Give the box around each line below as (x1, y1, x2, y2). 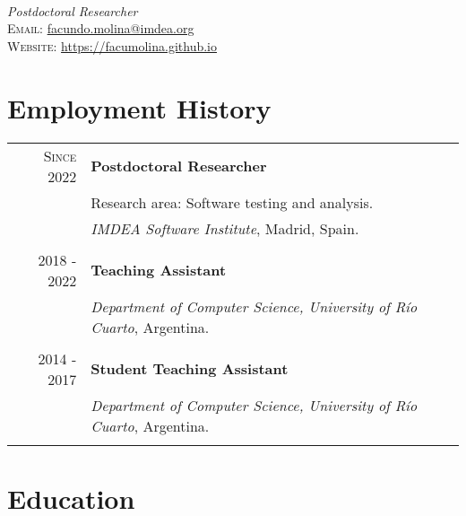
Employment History (7, 89, 272, 126)
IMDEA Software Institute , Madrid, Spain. (91, 217, 359, 239)
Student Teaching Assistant (91, 358, 289, 379)
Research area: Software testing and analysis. (91, 191, 374, 213)
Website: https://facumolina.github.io (7, 36, 218, 55)
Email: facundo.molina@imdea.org (7, 19, 194, 38)
